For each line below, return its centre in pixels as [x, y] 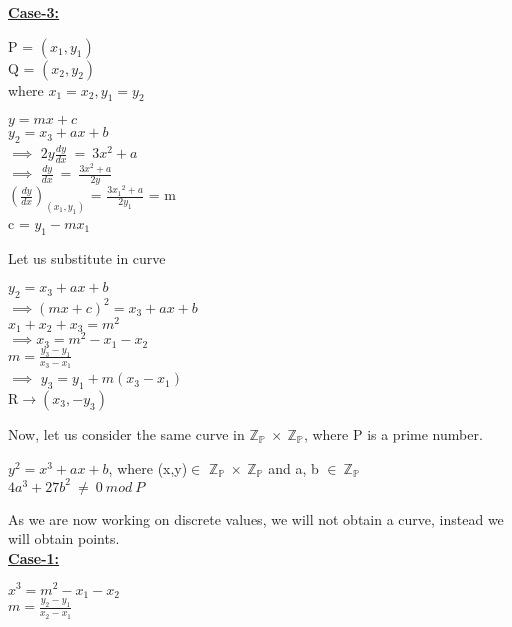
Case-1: [34, 557]
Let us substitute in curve [87, 257]
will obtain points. [64, 538]
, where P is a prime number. [393, 434]
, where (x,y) [148, 467]
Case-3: [34, 12]
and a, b [293, 467]
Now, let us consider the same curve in [126, 434]
